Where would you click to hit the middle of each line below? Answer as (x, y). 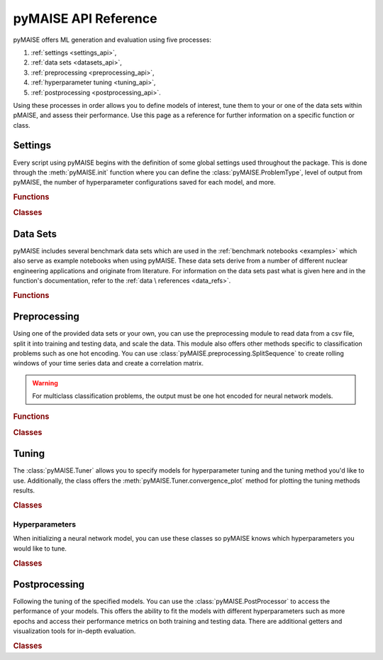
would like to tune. (40, 548)
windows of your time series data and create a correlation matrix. (108, 363)
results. (24, 490)
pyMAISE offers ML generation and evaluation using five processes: (112, 40)
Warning (45, 383)
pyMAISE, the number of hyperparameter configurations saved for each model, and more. (144, 182)
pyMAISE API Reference (85, 18)
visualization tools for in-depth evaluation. (74, 631)
